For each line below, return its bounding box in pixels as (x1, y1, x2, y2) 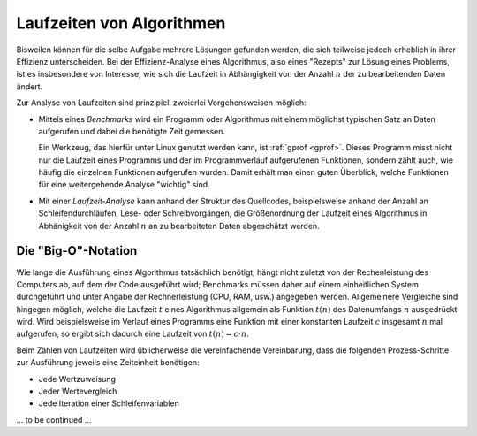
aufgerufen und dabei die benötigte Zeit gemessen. (38, 126, 225, 136)
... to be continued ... (16, 414, 92, 425)
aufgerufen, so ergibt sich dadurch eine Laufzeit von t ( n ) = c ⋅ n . (16, 328, 249, 340)
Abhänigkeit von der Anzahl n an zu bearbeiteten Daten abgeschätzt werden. (38, 220, 320, 231)
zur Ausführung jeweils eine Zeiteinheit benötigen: (16, 357, 200, 368)
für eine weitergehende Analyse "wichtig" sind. (38, 180, 211, 190)
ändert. (16, 80, 43, 92)
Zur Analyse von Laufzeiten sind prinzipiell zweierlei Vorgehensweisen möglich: (16, 97, 307, 108)
